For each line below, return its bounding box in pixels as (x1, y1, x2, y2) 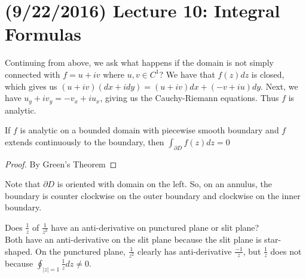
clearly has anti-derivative (137, 245, 232, 257)
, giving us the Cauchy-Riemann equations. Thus (100, 91, 279, 104)
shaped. (5, 245, 33, 257)
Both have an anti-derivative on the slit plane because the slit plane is (5, 233, 262, 246)
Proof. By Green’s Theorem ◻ (5, 157, 117, 170)
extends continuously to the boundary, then (5, 135, 164, 148)
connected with (5, 68, 60, 80)
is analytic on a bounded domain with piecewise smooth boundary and (20, 124, 279, 136)
